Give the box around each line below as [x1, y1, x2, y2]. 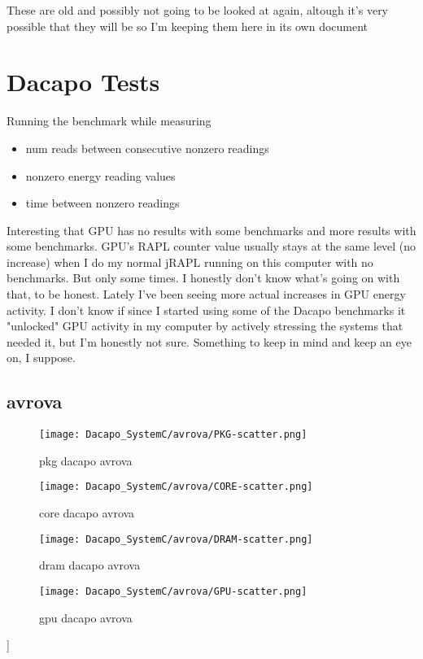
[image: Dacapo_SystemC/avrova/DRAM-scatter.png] [39, 533, 313, 545]
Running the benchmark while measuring [7, 112, 211, 129]
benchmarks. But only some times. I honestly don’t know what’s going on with [7, 269, 400, 286]
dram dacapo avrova [39, 556, 141, 574]
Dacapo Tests [7, 65, 160, 98]
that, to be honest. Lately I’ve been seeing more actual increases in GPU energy [7, 286, 406, 303]
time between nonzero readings [25, 194, 180, 212]
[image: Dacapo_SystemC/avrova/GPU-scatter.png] [39, 585, 307, 597]
